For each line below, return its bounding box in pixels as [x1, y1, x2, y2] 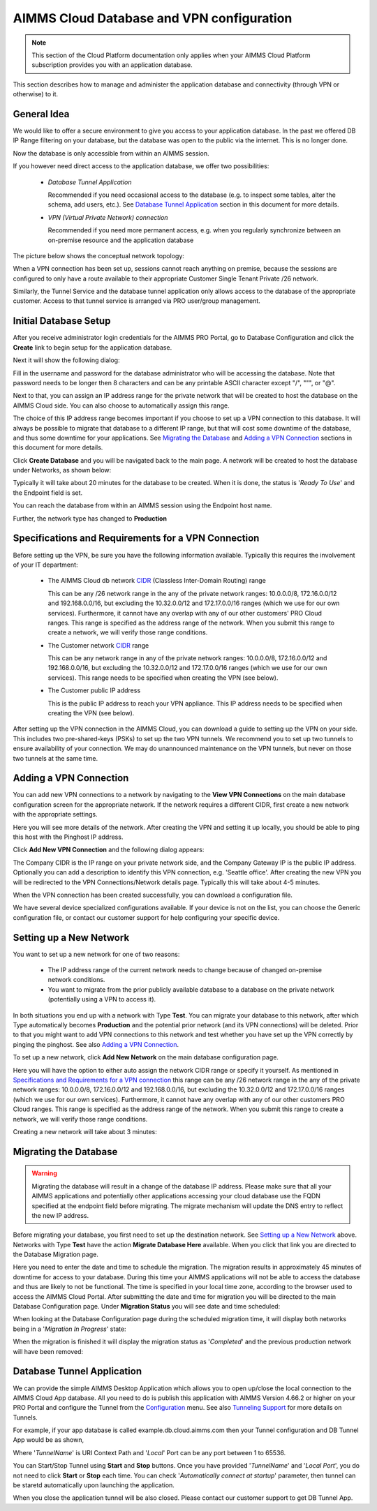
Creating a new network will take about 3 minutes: [13, 1127, 157, 1136]
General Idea [13, 108, 70, 120]
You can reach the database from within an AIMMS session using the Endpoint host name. [13, 501, 272, 509]
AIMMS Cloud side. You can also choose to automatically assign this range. [13, 401, 230, 410]
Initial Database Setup [13, 315, 111, 327]
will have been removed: [13, 1347, 84, 1355]
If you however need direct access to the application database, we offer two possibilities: [13, 162, 269, 170]
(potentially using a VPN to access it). [47, 995, 156, 1004]
